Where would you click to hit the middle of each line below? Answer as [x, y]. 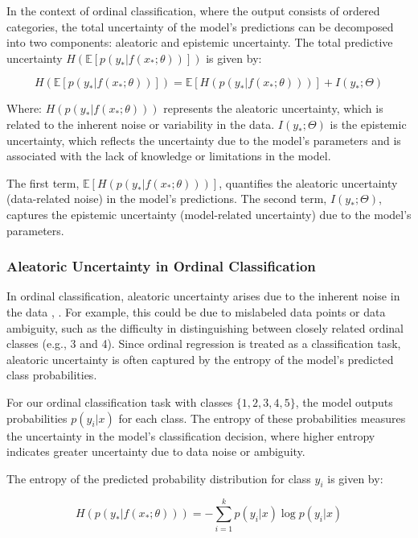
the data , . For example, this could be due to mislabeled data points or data [196, 311]
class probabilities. [52, 375]
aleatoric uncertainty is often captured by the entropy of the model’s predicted [200, 359]
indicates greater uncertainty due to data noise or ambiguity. [156, 451]
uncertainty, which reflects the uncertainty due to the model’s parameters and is [204, 140]
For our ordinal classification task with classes [120, 401]
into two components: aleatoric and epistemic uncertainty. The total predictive [200, 42]
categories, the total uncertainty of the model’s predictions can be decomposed [200, 26]
